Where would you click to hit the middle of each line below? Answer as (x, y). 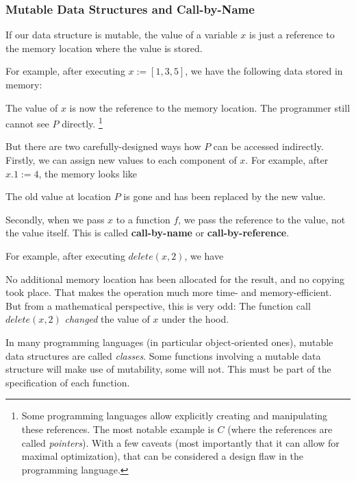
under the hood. (195, 319)
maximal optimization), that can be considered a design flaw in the (163, 456)
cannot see (27, 123)
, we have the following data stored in (264, 71)
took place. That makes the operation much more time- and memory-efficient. (169, 292)
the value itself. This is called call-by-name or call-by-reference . (148, 233)
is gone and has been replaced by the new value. (225, 196)
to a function (143, 219)
